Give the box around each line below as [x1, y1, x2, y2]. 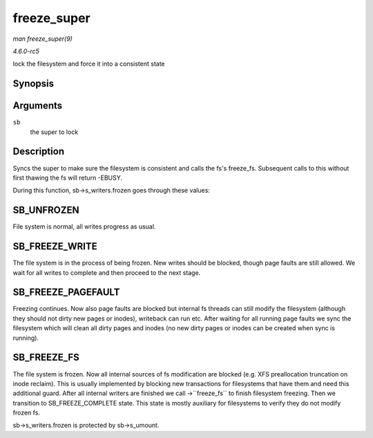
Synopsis [12, 78, 55, 90]
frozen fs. [12, 408, 41, 417]
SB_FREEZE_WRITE [12, 240, 97, 252]
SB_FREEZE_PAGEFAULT [12, 287, 120, 298]
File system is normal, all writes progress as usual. [12, 222, 156, 231]
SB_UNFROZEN [12, 204, 79, 216]
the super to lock [30, 128, 79, 136]
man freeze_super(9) [12, 35, 73, 43]
